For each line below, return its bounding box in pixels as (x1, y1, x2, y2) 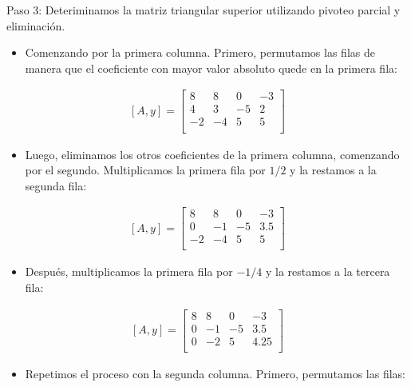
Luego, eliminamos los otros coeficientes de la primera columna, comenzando (25, 146, 400, 162)
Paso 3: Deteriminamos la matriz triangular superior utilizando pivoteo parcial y (6, 2, 401, 18)
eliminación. (6, 17, 65, 34)
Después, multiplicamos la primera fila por (25, 263, 233, 280)
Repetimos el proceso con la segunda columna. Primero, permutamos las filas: (25, 365, 405, 381)
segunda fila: (25, 177, 87, 193)
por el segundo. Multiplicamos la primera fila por (25, 162, 266, 178)
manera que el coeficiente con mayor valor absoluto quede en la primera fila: (25, 59, 397, 76)
